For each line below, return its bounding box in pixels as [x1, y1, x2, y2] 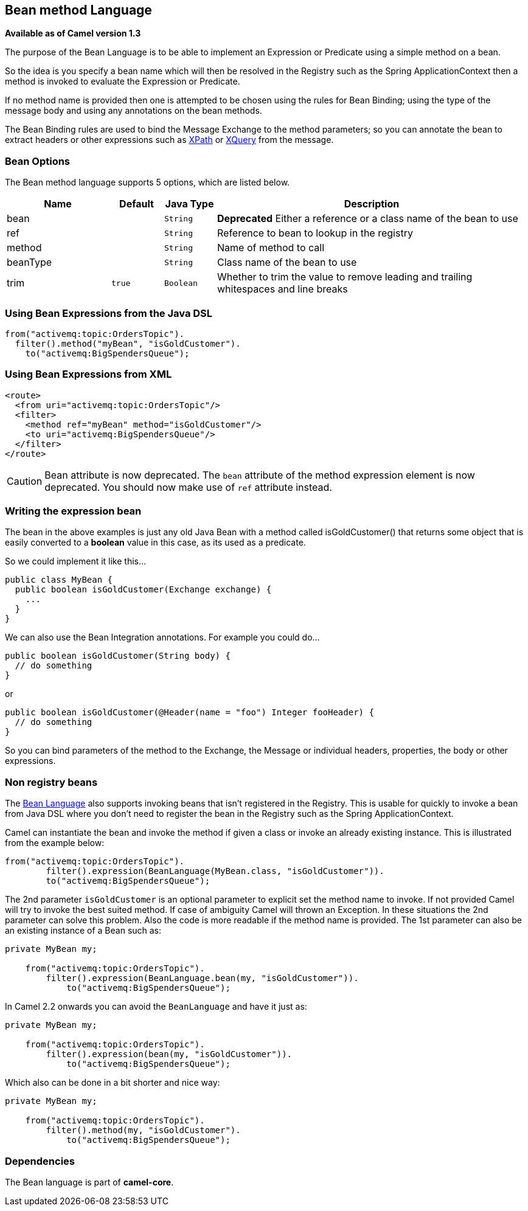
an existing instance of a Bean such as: [5, 925, 162, 936]
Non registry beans [5, 776, 98, 788]
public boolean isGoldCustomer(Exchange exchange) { [15, 585, 272, 595]
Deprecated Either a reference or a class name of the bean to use [217, 212, 518, 225]
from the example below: [5, 838, 105, 848]
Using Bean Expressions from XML [5, 368, 172, 381]
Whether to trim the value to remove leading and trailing [217, 271, 473, 283]
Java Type [165, 198, 214, 210]
